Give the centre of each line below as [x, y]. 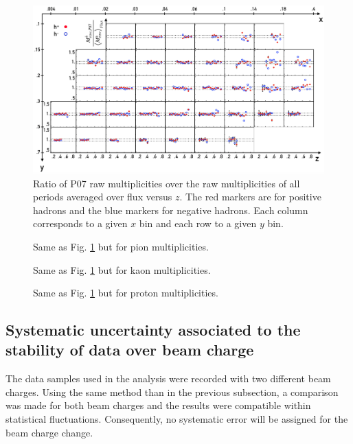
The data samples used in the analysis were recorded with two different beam [168, 378]
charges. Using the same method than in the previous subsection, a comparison [172, 392]
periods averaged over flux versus [103, 197]
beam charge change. [49, 432]
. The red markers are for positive [250, 197]
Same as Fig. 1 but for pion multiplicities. [121, 246]
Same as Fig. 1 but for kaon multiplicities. [122, 269]
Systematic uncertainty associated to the [153, 330]
